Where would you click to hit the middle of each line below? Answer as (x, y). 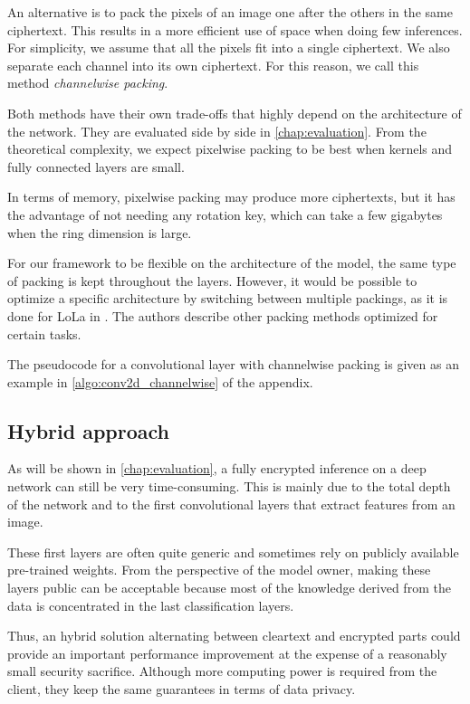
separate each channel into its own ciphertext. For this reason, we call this (213, 65)
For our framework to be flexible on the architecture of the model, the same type (232, 263)
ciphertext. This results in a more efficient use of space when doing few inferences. (235, 29)
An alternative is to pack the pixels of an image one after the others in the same (230, 12)
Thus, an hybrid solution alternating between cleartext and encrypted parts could (234, 636)
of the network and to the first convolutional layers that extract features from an (231, 504)
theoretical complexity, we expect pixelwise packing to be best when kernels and (230, 149)
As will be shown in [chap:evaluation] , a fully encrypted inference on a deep (217, 468)
